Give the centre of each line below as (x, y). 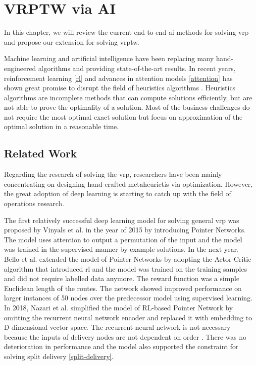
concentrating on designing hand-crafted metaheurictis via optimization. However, (128, 183)
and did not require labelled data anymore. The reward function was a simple (122, 278)
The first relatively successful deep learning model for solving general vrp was (122, 220)
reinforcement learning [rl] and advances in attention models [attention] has (118, 78)
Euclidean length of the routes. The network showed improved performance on (123, 288)
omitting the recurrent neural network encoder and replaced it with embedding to (128, 317)
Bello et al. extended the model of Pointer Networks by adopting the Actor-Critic (128, 259)
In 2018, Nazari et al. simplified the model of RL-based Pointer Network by (119, 307)
